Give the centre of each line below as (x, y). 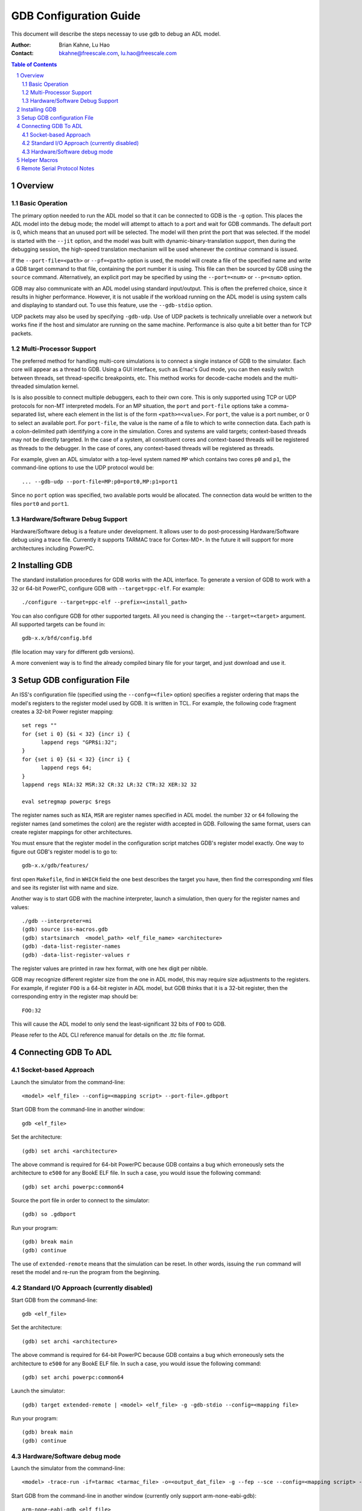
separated (24, 415)
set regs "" (40, 726)
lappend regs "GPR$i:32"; (79, 743)
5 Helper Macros (37, 160)
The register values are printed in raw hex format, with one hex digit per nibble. (110, 969)
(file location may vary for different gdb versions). (73, 652)
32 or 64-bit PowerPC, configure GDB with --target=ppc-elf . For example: (108, 588)
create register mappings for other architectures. (72, 832)
